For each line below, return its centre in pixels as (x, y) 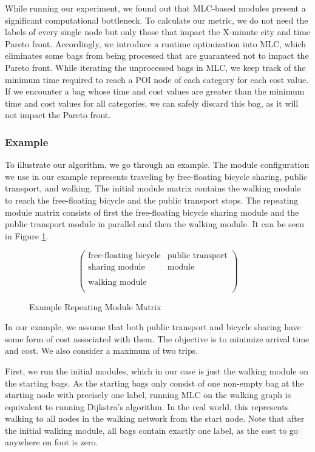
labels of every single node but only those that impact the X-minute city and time (158, 32)
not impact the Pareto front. (58, 115)
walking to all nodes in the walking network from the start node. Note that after (155, 418)
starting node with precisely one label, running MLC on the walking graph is (148, 395)
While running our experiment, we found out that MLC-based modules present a (155, 8)
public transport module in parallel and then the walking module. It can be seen (155, 224)
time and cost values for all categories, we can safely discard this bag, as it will (152, 103)
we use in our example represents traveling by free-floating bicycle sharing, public (156, 176)
